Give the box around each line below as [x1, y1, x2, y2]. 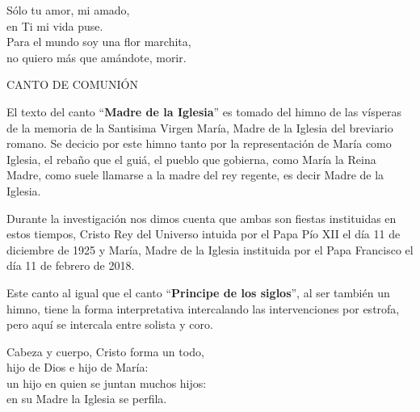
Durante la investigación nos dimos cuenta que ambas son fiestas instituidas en [6, 209, 397, 226]
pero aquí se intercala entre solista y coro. [6, 316, 213, 333]
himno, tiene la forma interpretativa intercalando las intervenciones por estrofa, [6, 300, 400, 317]
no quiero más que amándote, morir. [6, 48, 187, 65]
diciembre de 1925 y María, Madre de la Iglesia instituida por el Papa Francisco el [6, 241, 414, 258]
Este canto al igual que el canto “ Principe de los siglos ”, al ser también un [6, 284, 390, 301]
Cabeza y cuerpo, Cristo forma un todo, [6, 343, 204, 359]
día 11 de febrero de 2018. [6, 257, 135, 274]
